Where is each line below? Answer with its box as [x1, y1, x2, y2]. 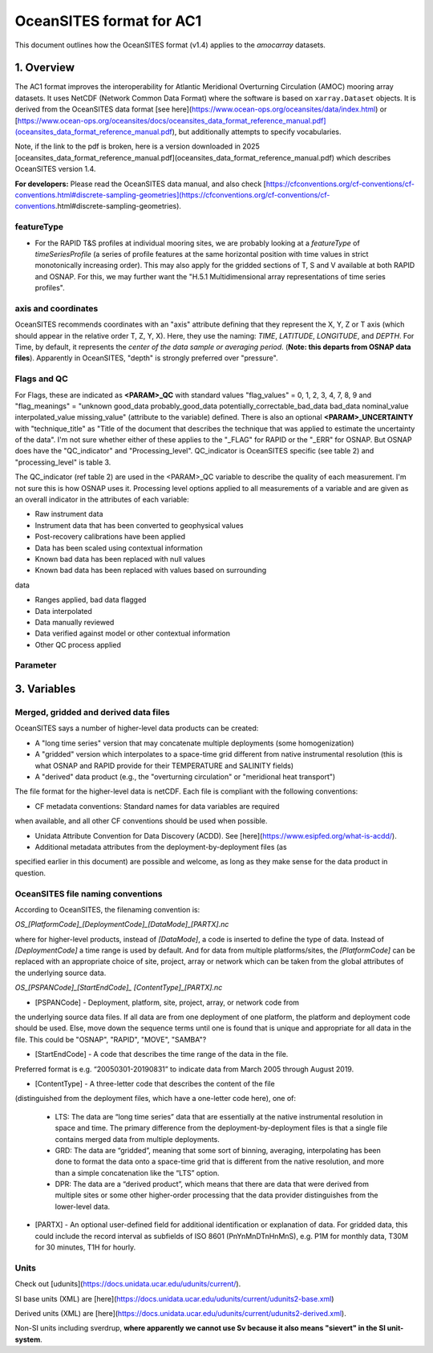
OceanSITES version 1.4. [14, 165, 96, 174]
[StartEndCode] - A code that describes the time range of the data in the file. [34, 1050, 289, 1059]
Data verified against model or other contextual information [34, 628, 231, 638]
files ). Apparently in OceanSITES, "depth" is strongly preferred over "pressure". [14, 353, 278, 363]
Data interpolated [34, 606, 92, 616]
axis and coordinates [14, 303, 99, 314]
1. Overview [14, 61, 75, 75]
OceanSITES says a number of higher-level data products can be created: [14, 723, 259, 733]
